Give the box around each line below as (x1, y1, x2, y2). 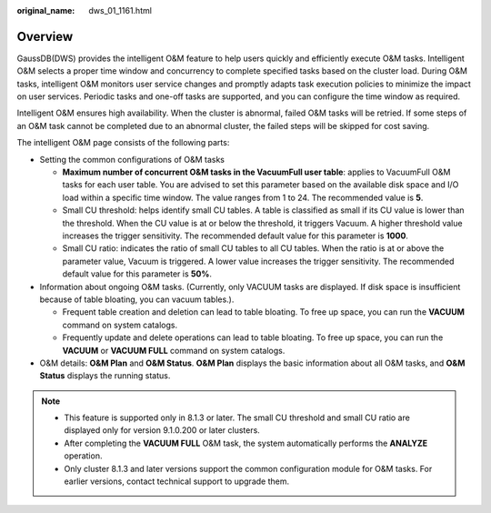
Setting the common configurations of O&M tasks (39, 154, 225, 165)
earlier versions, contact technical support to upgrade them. (64, 476, 290, 487)
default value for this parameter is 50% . (62, 268, 213, 279)
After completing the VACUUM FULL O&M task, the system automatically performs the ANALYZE (64, 438, 428, 448)
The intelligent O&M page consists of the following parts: (16, 137, 230, 148)
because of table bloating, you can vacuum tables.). (39, 294, 235, 305)
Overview (16, 28, 74, 45)
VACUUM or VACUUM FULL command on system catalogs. (62, 345, 286, 356)
